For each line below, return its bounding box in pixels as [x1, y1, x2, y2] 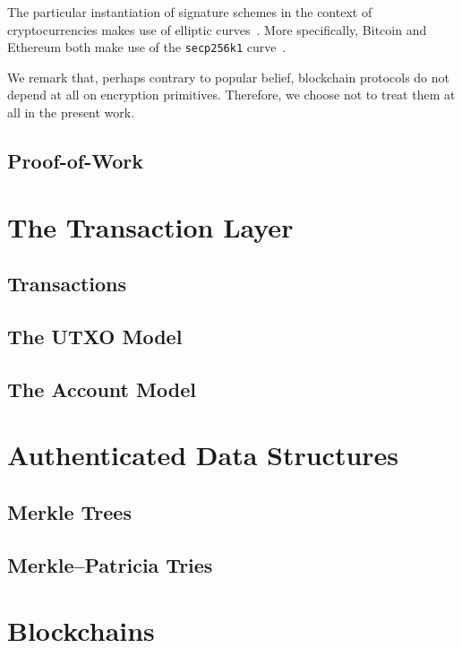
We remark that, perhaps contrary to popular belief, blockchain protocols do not [7, 67, 449, 86]
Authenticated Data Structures [7, 436, 399, 473]
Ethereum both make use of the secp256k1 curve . [7, 38, 287, 56]
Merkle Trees [7, 497, 132, 525]
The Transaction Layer [7, 208, 294, 245]
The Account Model [7, 375, 196, 402]
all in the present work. [7, 103, 135, 122]
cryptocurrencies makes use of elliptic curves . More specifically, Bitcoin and [7, 20, 427, 39]
